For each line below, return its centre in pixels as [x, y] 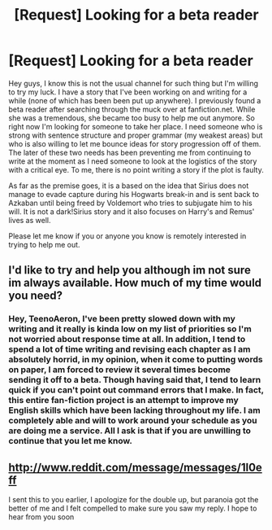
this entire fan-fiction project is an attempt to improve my [124, 401]
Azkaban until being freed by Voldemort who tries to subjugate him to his [131, 203]
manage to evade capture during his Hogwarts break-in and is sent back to [134, 194]
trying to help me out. [44, 244]
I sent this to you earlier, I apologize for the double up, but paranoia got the [134, 500]
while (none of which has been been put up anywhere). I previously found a [135, 100]
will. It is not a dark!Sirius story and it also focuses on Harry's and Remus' [132, 211]
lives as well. [30, 220]
